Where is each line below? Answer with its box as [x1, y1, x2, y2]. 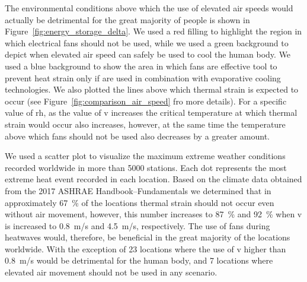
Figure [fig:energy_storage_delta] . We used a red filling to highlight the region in [5, 25, 302, 37]
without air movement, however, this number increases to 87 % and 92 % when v [5, 208, 302, 220]
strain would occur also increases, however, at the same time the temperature [5, 118, 286, 130]
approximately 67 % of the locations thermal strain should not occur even [5, 196, 274, 208]
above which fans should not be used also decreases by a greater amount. [5, 129, 270, 142]
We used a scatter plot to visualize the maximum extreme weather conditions [5, 150, 286, 162]
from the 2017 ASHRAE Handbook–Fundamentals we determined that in [5, 184, 271, 197]
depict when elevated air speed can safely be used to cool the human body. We [5, 48, 291, 61]
